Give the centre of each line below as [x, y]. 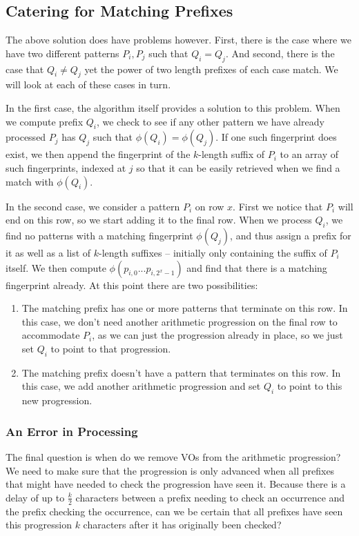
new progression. [57, 400]
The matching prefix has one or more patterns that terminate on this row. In [185, 308]
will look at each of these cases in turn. [88, 85]
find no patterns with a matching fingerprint [99, 235]
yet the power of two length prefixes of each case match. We [211, 69]
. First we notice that [278, 206]
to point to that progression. [111, 348]
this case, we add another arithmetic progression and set [141, 386]
